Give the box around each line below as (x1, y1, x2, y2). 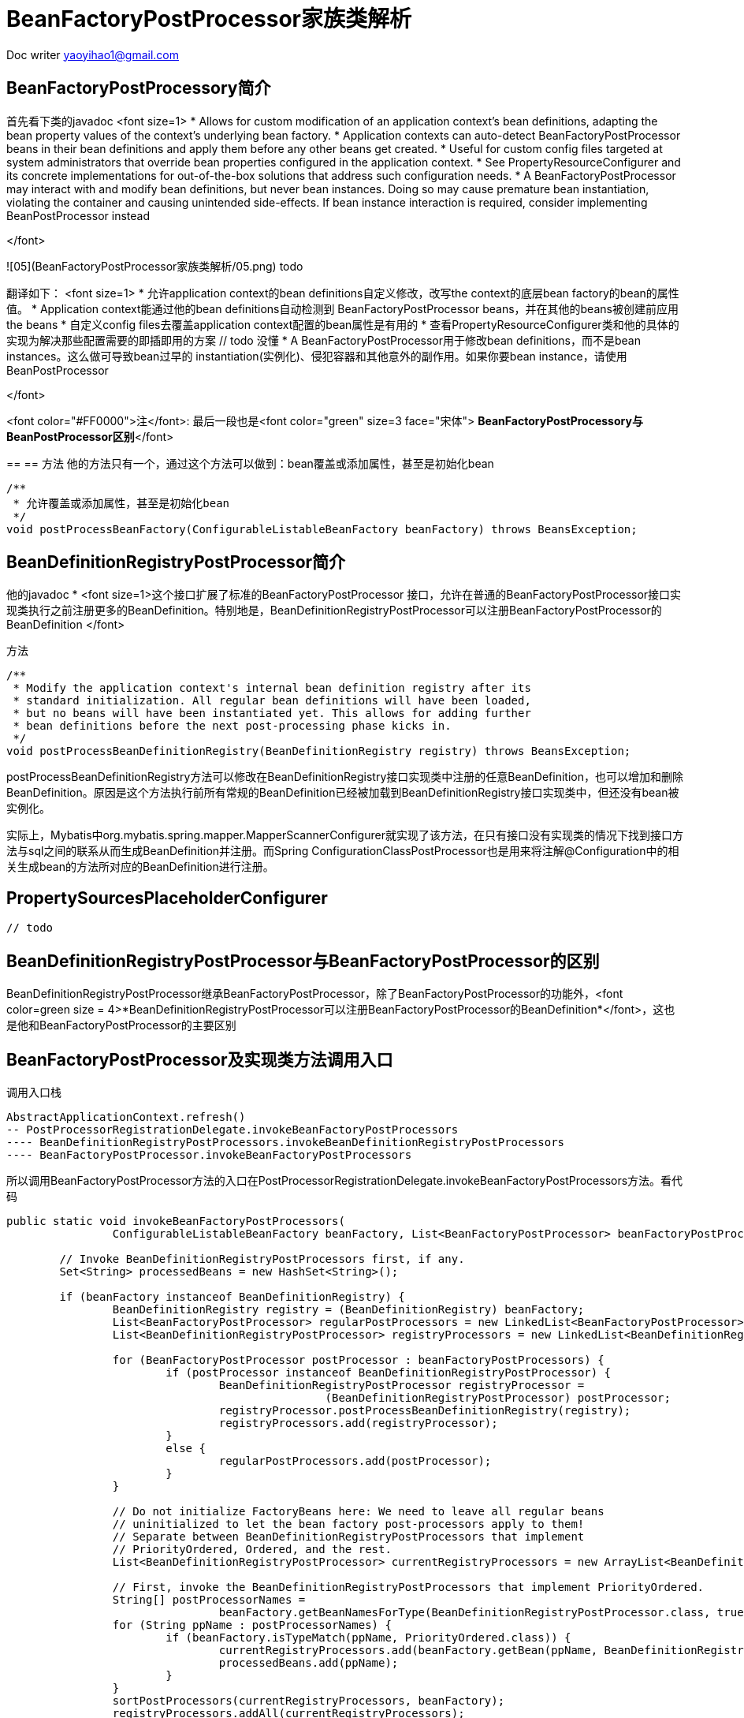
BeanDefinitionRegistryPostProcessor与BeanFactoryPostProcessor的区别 (6, 951, 600, 971)
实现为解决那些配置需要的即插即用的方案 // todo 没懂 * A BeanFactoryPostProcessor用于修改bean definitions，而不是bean (6, 333, 641, 347)
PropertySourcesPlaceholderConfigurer (6, 887, 328, 908)
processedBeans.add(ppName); (218, 1656, 399, 1669)
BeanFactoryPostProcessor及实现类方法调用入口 (6, 1049, 393, 1070)
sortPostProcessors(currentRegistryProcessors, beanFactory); (112, 1694, 505, 1707)
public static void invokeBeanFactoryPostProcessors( (6, 1214, 345, 1227)
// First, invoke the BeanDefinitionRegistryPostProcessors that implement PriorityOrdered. (112, 1580, 705, 1593)
